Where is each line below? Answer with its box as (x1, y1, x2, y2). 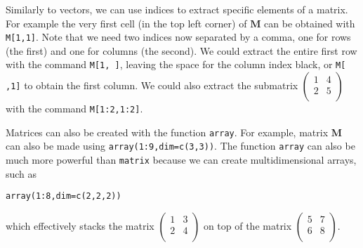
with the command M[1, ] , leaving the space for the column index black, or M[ (6, 57, 346, 72)
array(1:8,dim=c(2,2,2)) (6, 191, 121, 202)
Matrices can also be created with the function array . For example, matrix (6, 124, 329, 139)
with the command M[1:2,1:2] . (6, 101, 143, 116)
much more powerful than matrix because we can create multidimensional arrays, (6, 152, 357, 167)
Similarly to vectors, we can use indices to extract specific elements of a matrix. (6, 2, 348, 16)
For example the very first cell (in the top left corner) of (6, 15, 247, 30)
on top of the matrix (203, 218, 292, 233)
